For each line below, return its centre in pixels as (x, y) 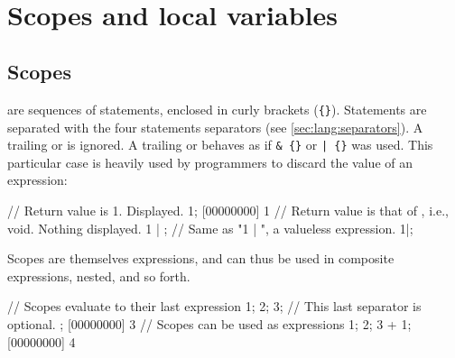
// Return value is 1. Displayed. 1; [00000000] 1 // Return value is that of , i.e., (228, 210)
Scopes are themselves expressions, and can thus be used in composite (201, 258)
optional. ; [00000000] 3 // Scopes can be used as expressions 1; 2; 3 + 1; (209, 323)
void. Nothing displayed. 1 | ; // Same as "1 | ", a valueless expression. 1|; (210, 228)
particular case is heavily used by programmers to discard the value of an (210, 162)
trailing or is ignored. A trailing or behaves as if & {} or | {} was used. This (220, 145)
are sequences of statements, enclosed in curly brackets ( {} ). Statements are (217, 109)
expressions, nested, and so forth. (99, 275)
